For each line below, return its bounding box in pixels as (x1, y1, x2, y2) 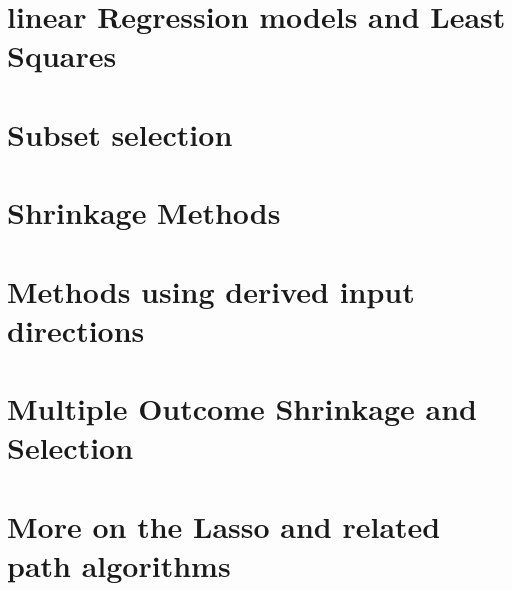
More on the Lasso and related (7, 505, 441, 546)
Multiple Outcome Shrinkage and (7, 388, 478, 429)
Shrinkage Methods (7, 192, 281, 233)
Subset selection (7, 113, 233, 154)
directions (7, 309, 145, 350)
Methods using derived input (7, 270, 415, 311)
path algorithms (7, 544, 231, 585)
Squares (7, 35, 117, 76)
